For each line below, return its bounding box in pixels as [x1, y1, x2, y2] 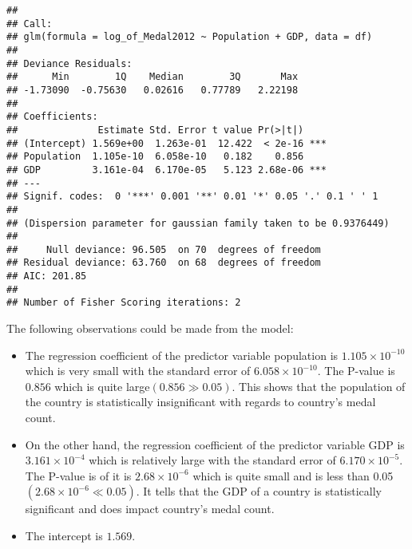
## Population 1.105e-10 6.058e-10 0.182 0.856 [6, 151, 304, 163]
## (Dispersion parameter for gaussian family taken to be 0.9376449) [6, 217, 390, 229]
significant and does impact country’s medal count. [25, 500, 275, 517]
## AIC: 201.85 [6, 271, 87, 282]
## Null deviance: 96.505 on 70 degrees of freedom [6, 243, 321, 255]
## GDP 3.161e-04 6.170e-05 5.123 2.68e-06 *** [6, 164, 327, 176]
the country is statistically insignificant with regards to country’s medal [25, 393, 376, 410]
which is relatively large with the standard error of [89, 452, 336, 468]
